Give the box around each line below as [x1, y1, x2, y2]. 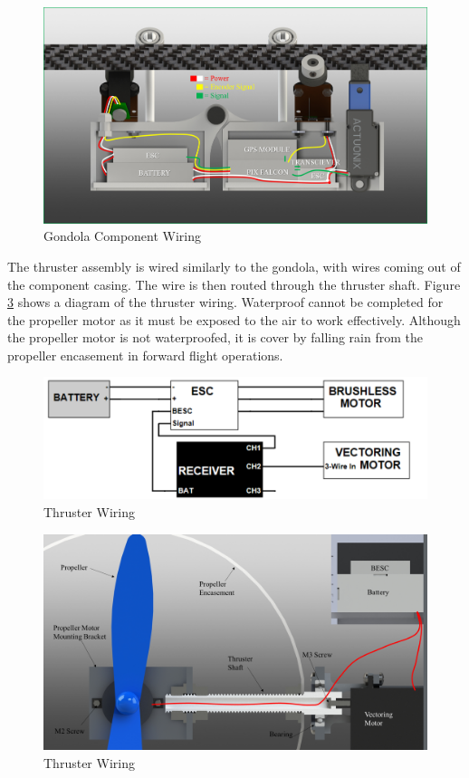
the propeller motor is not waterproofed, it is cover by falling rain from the [7, 328, 423, 347]
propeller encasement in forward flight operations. [7, 345, 283, 364]
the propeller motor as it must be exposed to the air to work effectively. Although [7, 310, 461, 329]
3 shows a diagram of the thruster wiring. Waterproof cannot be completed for [7, 293, 444, 312]
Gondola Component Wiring [43, 226, 202, 245]
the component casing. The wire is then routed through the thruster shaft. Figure [7, 274, 461, 293]
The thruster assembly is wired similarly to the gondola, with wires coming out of [7, 256, 461, 275]
